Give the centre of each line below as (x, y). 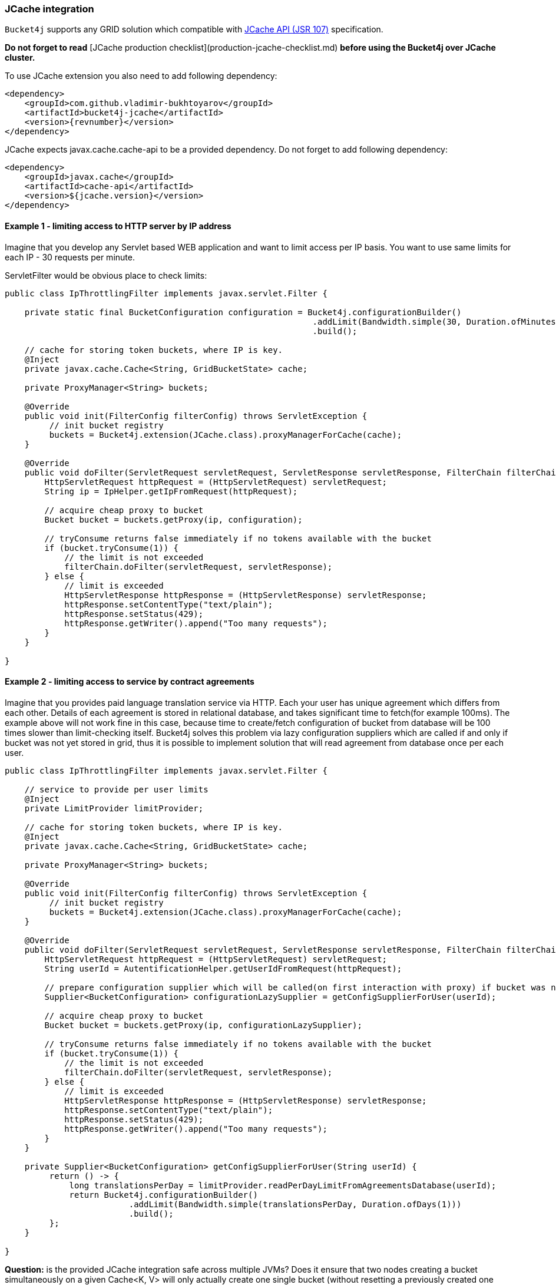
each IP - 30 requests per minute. (70, 257)
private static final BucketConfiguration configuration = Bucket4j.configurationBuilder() (243, 312)
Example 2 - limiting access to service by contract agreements (130, 682)
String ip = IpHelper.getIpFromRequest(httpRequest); (171, 491)
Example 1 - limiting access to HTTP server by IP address (118, 226)
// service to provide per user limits (116, 789)
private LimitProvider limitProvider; (114, 808)
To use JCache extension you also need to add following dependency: (141, 76)
